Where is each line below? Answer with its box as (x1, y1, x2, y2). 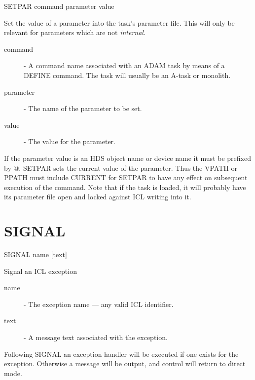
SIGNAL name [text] (4, 249, 67, 260)
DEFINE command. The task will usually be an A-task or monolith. (24, 70, 231, 80)
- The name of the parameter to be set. (24, 103, 142, 114)
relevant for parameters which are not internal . (4, 27, 146, 38)
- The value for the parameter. (24, 136, 115, 147)
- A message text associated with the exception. (24, 332, 168, 342)
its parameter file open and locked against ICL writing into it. (4, 191, 191, 202)
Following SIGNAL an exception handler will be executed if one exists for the (4, 348, 239, 359)
